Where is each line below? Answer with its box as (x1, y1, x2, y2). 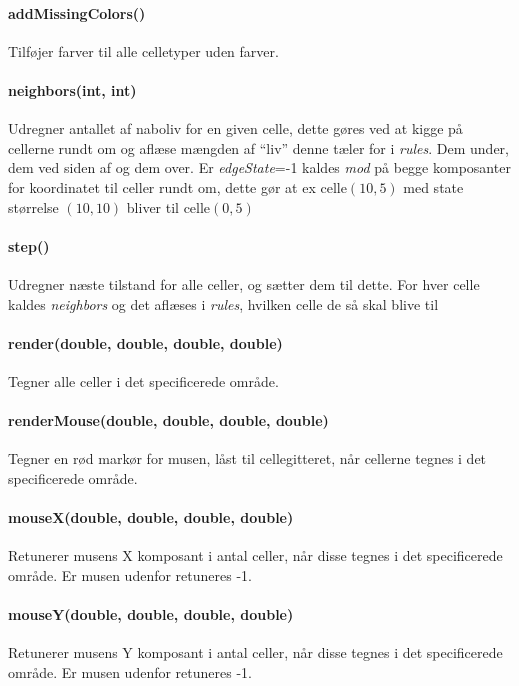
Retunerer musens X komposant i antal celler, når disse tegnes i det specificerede (8, 545, 503, 566)
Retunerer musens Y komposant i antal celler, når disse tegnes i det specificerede (8, 642, 503, 663)
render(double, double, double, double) (8, 332, 283, 353)
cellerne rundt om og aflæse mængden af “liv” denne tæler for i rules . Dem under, (8, 137, 509, 158)
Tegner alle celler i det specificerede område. (8, 370, 279, 391)
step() (8, 235, 50, 256)
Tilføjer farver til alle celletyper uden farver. (8, 40, 279, 61)
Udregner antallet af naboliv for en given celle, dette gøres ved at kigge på (8, 118, 463, 139)
